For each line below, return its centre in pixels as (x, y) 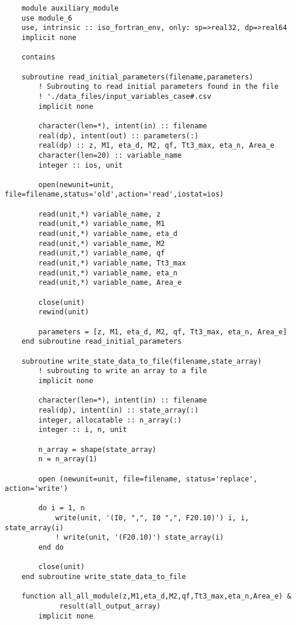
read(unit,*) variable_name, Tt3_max (112, 263)
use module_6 (47, 18)
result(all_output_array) (110, 606)
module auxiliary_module (70, 8)
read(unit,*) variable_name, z (99, 214)
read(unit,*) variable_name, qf (102, 253)
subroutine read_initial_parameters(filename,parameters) (137, 77)
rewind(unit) (64, 312)
